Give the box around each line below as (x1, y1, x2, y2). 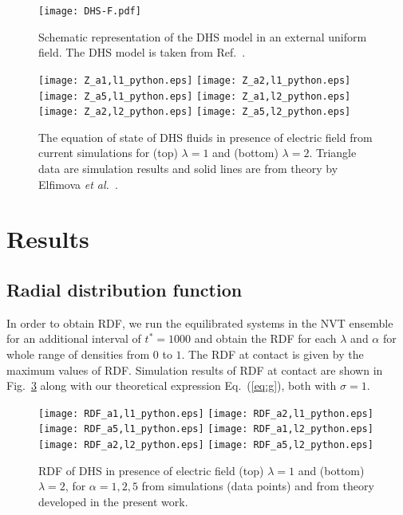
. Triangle (309, 144, 357, 161)
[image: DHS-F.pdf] (38, 6, 141, 17)
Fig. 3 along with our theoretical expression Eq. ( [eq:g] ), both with (6, 377, 337, 394)
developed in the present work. (38, 493, 188, 509)
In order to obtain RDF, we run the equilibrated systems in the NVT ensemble (6, 314, 393, 331)
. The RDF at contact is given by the (181, 345, 364, 362)
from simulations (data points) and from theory (141, 478, 374, 494)
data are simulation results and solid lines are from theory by (38, 160, 338, 176)
